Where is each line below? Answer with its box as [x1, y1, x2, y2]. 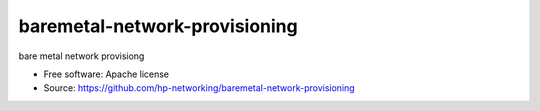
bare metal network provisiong [18, 50, 145, 62]
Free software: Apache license [43, 68, 170, 80]
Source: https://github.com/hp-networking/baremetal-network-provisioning [43, 82, 355, 94]
